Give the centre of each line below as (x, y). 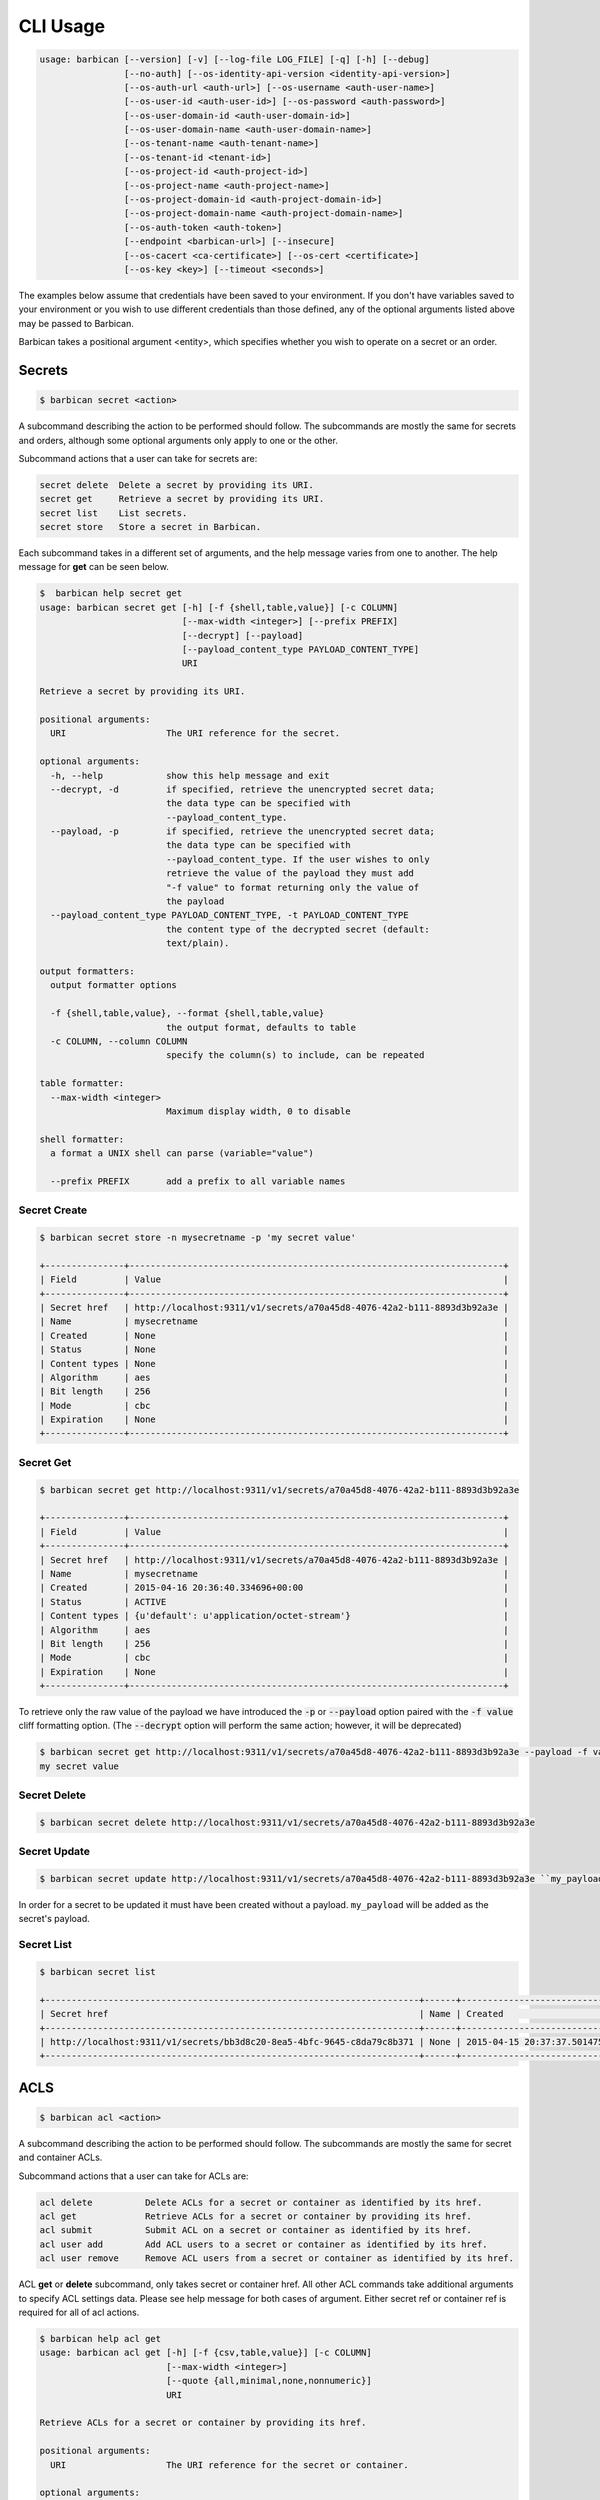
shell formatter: (82, 1139)
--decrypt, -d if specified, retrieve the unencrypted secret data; (242, 789)
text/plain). (197, 943)
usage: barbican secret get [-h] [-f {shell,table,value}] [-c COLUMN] (219, 607)
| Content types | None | (274, 1363)
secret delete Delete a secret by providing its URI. (176, 484)
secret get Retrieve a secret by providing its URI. (182, 499)
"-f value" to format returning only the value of (292, 887)
